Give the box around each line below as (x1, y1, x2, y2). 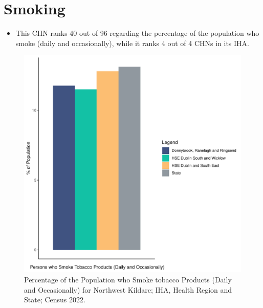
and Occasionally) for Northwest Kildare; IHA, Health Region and (24, 284, 232, 295)
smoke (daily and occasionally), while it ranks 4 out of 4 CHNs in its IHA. (15, 37, 249, 48)
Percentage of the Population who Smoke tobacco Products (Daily (24, 274, 232, 284)
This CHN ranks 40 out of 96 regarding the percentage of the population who (15, 28, 259, 38)
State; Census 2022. (24, 294, 85, 305)
